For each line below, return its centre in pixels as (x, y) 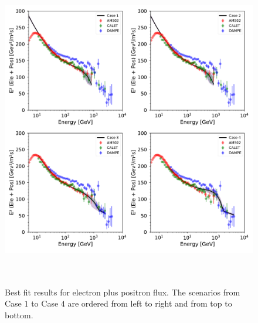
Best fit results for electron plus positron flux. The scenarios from (123, 292)
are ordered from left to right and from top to (150, 303)
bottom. (19, 314)
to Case (45, 303)
